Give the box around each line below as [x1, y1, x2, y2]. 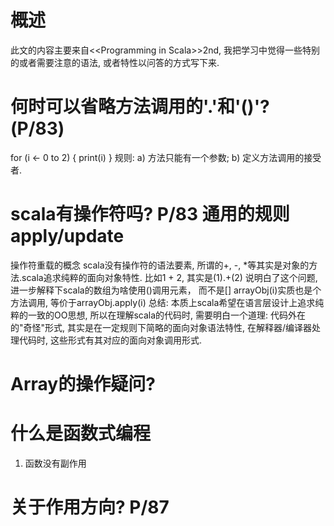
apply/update [10, 225, 125, 248]
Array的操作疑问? [10, 373, 156, 395]
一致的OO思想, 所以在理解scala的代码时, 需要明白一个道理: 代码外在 [27, 309, 306, 321]
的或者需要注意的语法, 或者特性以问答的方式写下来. [10, 56, 220, 68]
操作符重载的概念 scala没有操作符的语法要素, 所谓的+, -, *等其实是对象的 [10, 259, 310, 271]
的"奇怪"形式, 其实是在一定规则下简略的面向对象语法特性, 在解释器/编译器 [10, 321, 313, 333]
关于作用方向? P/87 [10, 496, 170, 519]
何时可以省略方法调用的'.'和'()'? [10, 96, 270, 118]
